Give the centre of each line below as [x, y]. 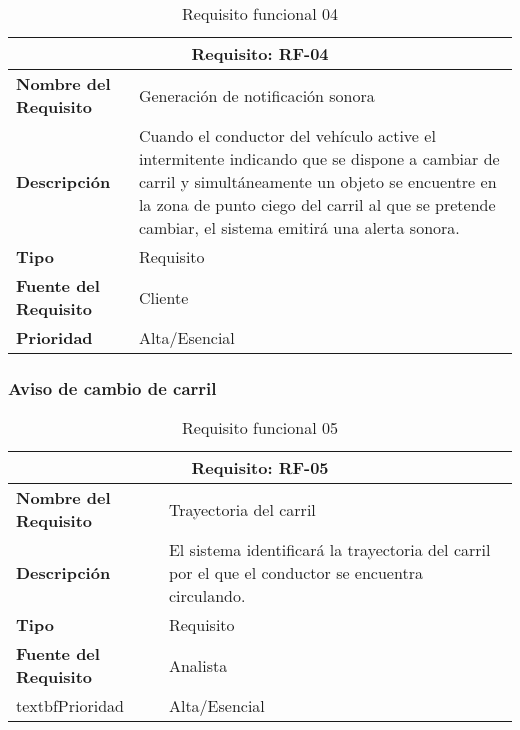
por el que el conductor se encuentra [295, 573]
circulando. [207, 596]
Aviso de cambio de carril [112, 387]
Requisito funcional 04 [260, 13]
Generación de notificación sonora [256, 95]
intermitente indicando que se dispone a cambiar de [319, 158]
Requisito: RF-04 [260, 53]
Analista [198, 665]
